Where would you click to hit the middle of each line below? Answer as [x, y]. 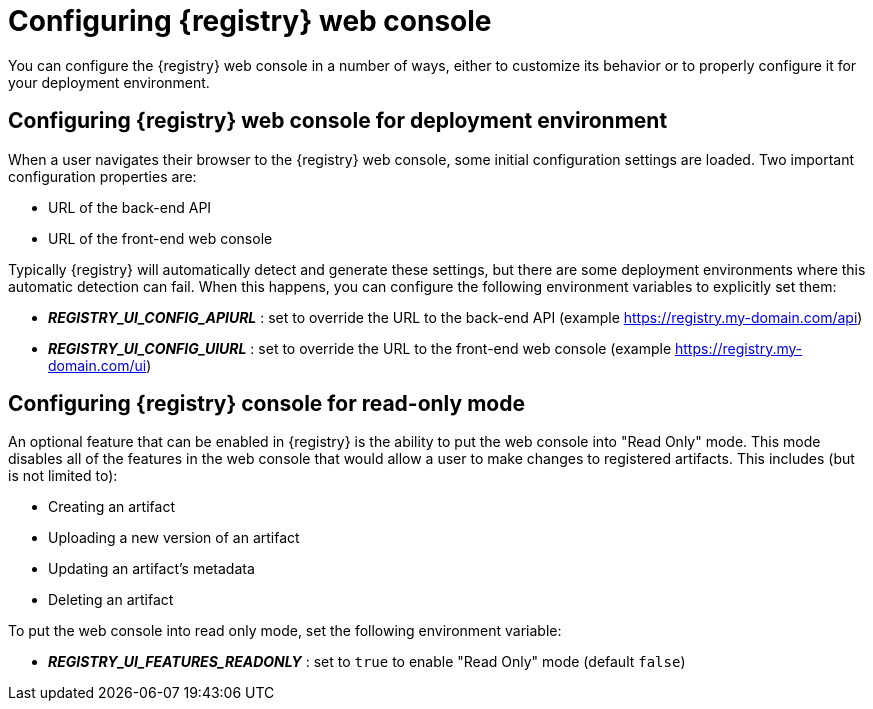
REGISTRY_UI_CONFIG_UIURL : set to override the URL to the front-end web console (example [360, 348]
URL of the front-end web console [160, 238]
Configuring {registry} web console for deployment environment [338, 121]
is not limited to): [63, 476]
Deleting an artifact [111, 600]
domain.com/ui [97, 365]
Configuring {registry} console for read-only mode [266, 404]
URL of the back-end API [130, 207]
